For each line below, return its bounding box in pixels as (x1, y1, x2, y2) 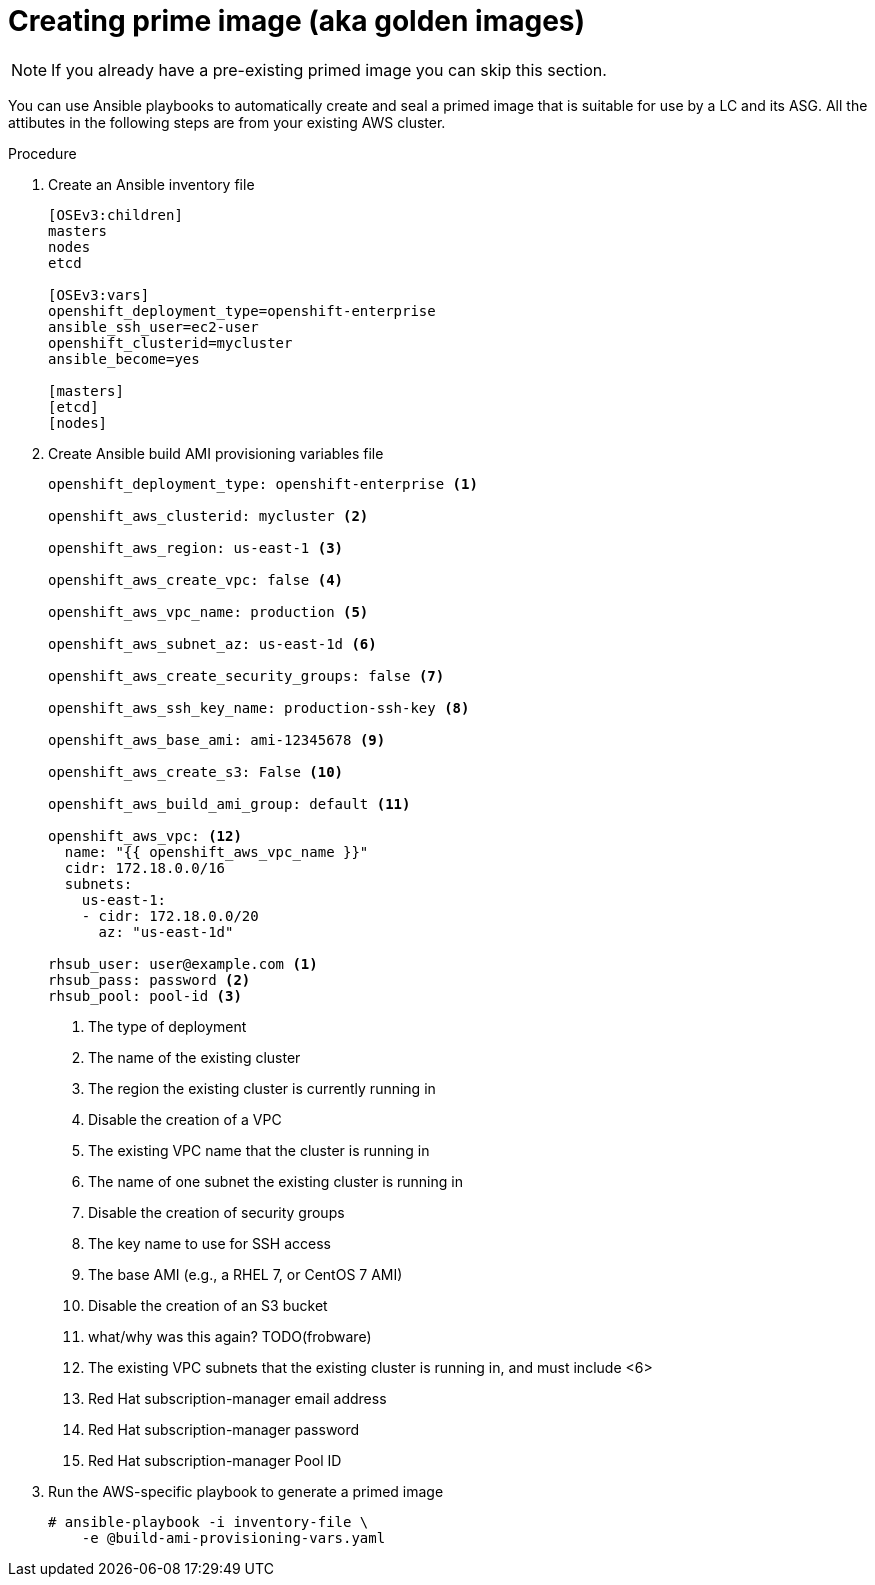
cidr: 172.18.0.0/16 (64, 859, 226, 876)
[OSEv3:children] (48, 206, 183, 223)
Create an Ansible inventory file (48, 175, 255, 193)
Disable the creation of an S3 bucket (88, 1296, 328, 1314)
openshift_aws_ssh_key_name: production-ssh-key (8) (48, 699, 470, 716)
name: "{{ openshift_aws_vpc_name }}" (64, 843, 369, 860)
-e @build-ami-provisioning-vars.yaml (81, 1529, 386, 1546)
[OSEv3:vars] (48, 286, 150, 303)
